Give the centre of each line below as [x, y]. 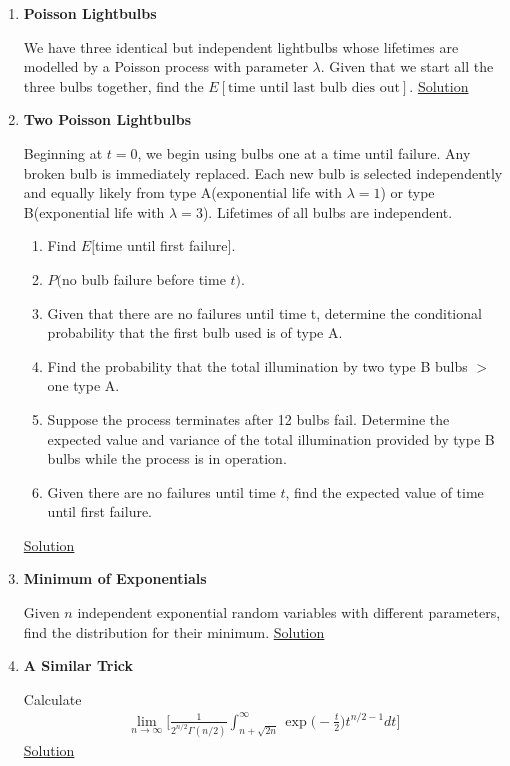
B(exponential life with [94, 211]
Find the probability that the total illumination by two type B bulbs [257, 365]
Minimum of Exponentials [115, 578]
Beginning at [63, 152]
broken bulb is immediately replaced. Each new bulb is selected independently [263, 172]
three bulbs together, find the [113, 85]
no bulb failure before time [144, 278]
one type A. [83, 385]
